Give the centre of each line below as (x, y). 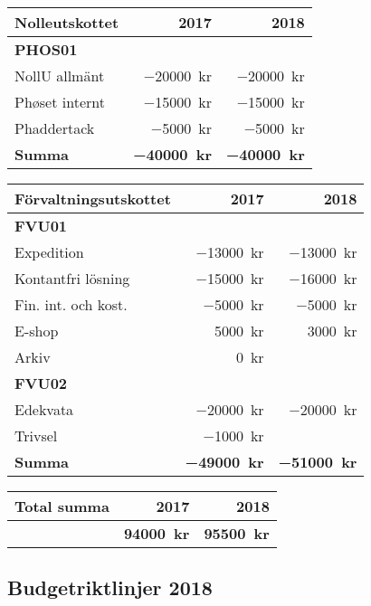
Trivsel (36, 436)
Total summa (62, 506)
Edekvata (44, 409)
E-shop (37, 331)
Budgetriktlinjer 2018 (110, 587)
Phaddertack (55, 128)
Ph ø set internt (60, 102)
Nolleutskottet (67, 22)
